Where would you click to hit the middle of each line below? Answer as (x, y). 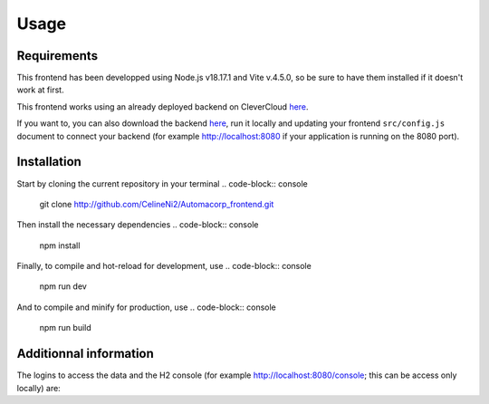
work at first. (40, 90)
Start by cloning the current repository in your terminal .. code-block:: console (162, 183)
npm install (60, 245)
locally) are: (38, 388)
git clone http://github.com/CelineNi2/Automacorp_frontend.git (157, 204)
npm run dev (63, 286)
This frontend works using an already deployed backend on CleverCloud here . (163, 106)
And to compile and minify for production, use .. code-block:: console (146, 307)
